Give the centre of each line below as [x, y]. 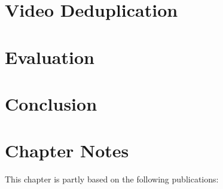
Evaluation [50, 57]
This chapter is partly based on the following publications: [112, 179]
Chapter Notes [67, 150]
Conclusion [51, 103]
